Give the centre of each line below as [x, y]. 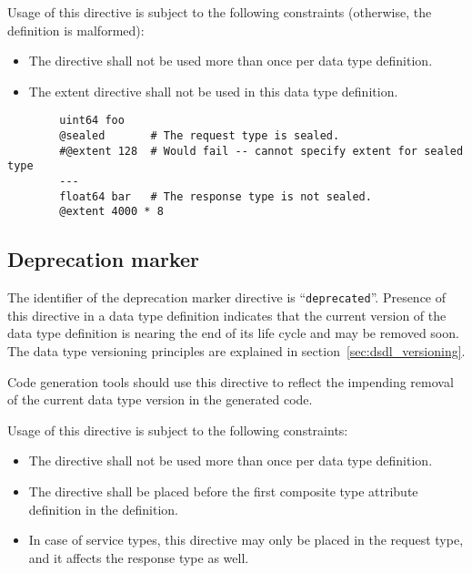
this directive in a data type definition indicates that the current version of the [227, 315]
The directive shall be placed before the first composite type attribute [223, 491]
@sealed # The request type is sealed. [200, 136]
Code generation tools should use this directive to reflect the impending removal [231, 381]
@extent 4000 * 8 [111, 212]
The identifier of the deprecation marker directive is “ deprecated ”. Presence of [227, 297]
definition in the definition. [103, 509]
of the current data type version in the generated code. [160, 399]
